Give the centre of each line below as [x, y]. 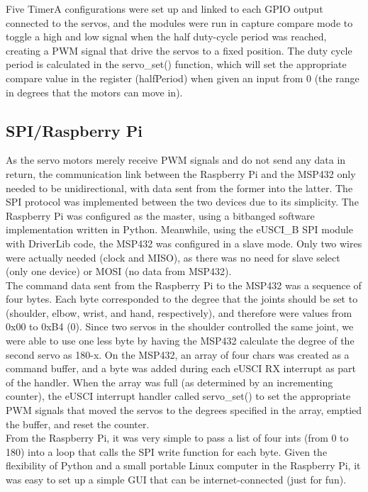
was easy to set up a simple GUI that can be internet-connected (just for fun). [176, 480]
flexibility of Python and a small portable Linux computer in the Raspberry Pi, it [183, 465]
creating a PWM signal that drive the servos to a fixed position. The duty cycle [179, 50]
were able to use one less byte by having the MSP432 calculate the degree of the [180, 341]
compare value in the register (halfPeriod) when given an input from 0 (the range [183, 78]
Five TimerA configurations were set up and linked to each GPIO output [165, 9]
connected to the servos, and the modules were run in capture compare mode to [179, 22]
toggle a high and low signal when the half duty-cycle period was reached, [166, 37]
